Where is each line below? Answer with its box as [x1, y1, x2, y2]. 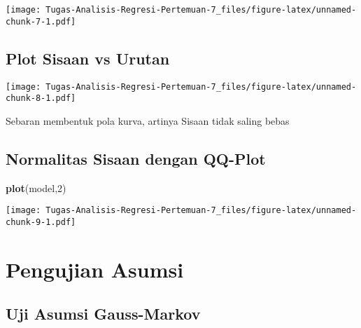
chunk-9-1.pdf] [6, 217, 76, 227]
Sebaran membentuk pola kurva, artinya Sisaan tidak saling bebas [6, 113, 290, 128]
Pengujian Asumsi [6, 254, 184, 283]
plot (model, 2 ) [6, 180, 66, 195]
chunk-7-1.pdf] [6, 16, 76, 27]
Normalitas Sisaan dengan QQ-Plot [6, 147, 266, 169]
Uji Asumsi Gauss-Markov [6, 303, 201, 324]
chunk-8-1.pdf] [6, 93, 76, 104]
